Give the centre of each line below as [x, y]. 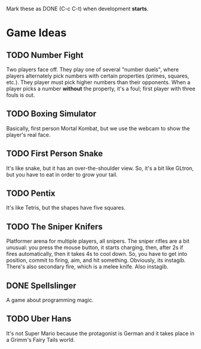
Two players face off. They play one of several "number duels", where [92, 69]
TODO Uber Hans [39, 319]
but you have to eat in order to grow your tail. [62, 174]
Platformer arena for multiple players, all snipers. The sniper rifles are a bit [98, 241]
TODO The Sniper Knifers [55, 227]
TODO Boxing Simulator [51, 114]
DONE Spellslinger [41, 286]
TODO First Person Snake [55, 153]
